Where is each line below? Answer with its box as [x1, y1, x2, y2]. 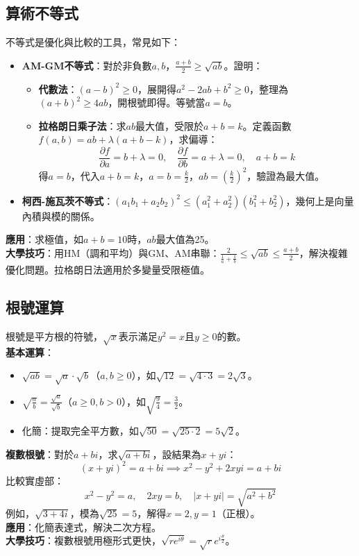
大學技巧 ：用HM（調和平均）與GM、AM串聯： [6, 245, 220, 260]
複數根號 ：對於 [6, 446, 74, 461]
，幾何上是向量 [285, 193, 354, 208]
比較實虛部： [6, 473, 64, 487]
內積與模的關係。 [22, 208, 100, 223]
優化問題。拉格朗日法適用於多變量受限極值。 [6, 262, 210, 277]
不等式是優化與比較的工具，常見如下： [6, 35, 181, 49]
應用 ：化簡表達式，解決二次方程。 [6, 519, 161, 534]
